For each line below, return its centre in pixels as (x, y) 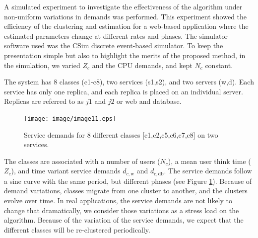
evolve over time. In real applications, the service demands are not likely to (118, 200)
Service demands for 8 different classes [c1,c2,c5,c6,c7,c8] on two (121, 134)
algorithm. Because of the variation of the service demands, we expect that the (124, 220)
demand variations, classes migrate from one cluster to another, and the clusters (126, 191)
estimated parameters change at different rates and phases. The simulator (116, 36)
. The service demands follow (208, 171)
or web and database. (149, 101)
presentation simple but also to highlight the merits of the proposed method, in (125, 55)
